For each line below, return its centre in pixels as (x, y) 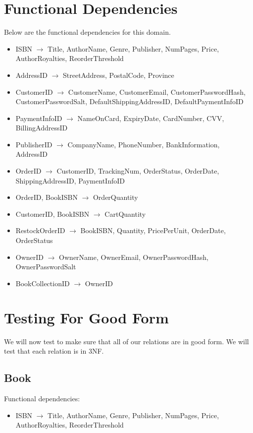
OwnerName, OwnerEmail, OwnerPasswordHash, (134, 257)
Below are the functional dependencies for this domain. (87, 32)
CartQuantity (125, 214)
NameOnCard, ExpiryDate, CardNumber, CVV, (151, 118)
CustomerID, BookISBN (52, 214)
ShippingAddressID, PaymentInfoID (70, 180)
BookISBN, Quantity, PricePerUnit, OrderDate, (153, 230)
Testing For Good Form (86, 317)
